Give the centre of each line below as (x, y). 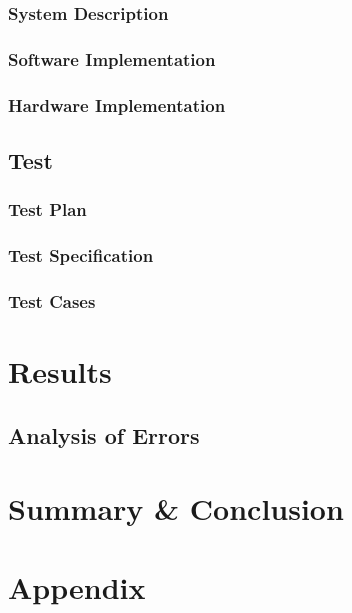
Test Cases (52, 300)
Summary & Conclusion (176, 508)
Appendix (77, 586)
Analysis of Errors (104, 434)
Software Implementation (112, 58)
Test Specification (81, 255)
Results (60, 371)
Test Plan (47, 209)
